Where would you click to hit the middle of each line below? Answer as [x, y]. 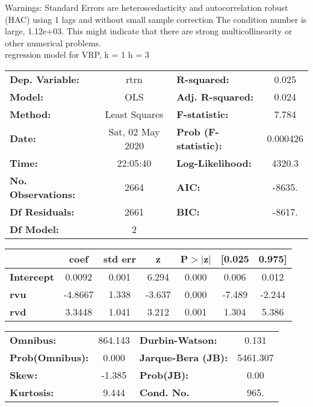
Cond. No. [164, 392]
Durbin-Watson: [178, 340]
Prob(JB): [164, 374]
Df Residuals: [42, 211]
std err [119, 258]
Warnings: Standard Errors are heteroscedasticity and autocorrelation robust [147, 7]
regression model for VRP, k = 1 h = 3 [77, 54]
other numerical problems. [53, 42]
